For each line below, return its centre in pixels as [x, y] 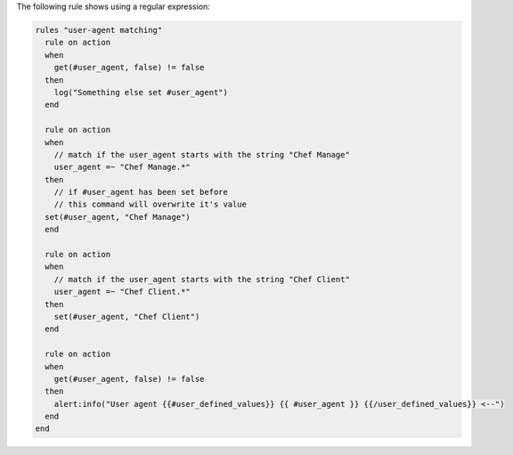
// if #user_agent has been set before [141, 192]
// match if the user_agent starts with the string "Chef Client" [202, 279]
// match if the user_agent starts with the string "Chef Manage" [202, 154]
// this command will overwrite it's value [150, 204]
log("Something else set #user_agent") [141, 92]
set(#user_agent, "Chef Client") [127, 317]
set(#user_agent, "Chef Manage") [118, 217]
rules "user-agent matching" [99, 30]
